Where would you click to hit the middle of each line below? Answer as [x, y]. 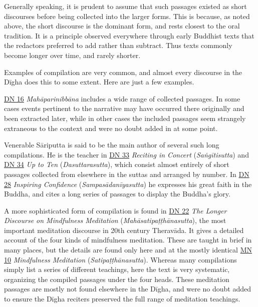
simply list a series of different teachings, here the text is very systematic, [117, 269]
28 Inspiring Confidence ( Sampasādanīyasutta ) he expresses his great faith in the [128, 184]
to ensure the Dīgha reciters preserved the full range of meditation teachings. [122, 299]
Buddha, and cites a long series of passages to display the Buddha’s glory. [117, 194]
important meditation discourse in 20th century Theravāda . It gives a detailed [124, 230]
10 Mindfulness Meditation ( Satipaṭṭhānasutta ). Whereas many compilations [120, 259]
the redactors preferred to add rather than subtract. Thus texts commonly [118, 45]
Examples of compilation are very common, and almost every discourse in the [123, 72]
